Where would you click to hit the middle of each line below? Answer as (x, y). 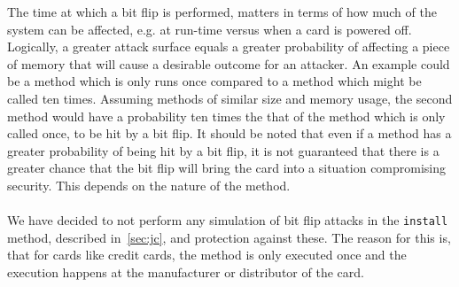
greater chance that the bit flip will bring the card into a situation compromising (227, 168)
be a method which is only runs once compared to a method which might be (214, 81)
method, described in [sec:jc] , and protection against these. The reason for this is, (229, 237)
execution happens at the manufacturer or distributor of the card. (186, 271)
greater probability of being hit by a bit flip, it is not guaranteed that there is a (223, 150)
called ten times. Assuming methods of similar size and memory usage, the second (230, 98)
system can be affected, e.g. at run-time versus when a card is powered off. (210, 29)
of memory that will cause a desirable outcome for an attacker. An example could (229, 63)
